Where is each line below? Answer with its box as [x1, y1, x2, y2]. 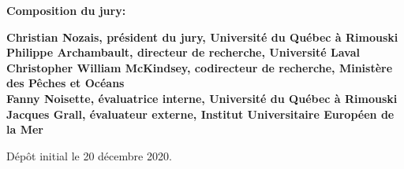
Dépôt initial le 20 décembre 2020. [6, 147, 172, 163]
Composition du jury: [6, 2, 126, 18]
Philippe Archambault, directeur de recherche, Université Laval [6, 44, 360, 61]
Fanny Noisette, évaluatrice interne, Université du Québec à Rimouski [6, 90, 398, 106]
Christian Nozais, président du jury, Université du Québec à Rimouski [6, 28, 398, 45]
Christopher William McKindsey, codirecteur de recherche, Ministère [6, 59, 393, 75]
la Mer [6, 121, 43, 138]
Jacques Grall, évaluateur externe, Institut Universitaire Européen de [6, 105, 395, 122]
